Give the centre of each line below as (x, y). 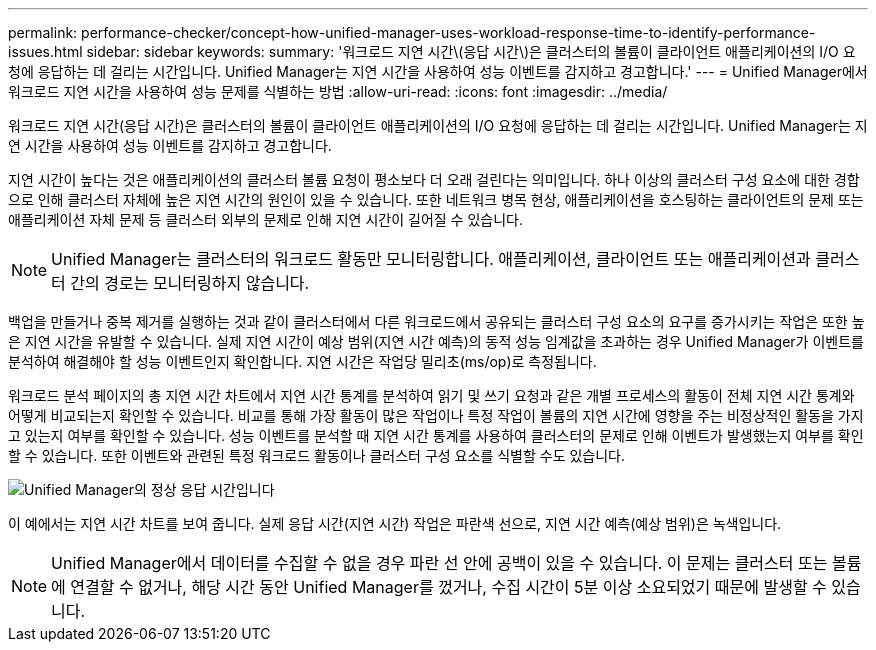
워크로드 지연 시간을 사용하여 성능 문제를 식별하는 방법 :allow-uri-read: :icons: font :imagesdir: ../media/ (338, 91)
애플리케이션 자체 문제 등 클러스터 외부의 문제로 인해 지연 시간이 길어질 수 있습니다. (265, 219)
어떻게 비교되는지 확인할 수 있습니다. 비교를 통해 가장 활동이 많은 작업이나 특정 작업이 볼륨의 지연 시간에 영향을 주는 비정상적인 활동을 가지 (436, 415)
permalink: (43, 32)
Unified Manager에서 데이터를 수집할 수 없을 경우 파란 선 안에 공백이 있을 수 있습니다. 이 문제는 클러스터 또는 (439, 563)
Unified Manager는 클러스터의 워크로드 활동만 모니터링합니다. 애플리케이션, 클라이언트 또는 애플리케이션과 (431, 259)
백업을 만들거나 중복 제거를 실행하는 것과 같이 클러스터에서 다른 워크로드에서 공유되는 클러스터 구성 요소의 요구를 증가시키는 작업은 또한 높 (436, 321)
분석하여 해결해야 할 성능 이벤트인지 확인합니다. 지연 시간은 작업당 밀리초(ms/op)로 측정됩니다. (302, 361)
